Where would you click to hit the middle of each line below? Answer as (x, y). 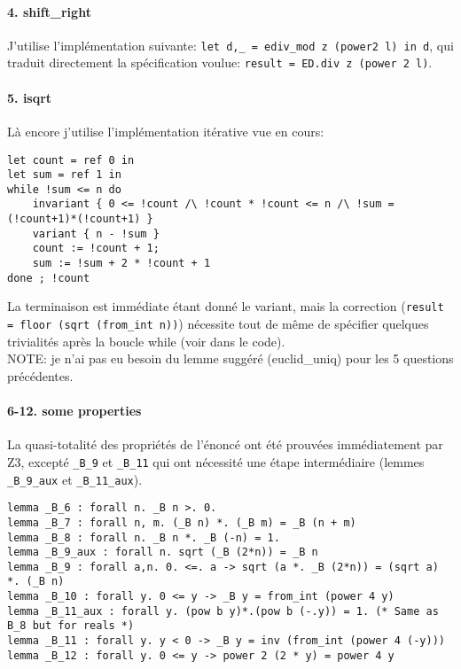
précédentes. (40, 375)
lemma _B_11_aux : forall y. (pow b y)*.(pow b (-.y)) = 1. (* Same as (223, 611)
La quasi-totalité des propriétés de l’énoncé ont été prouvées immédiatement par (225, 444)
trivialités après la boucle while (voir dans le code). (146, 341)
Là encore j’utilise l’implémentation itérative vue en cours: (166, 131)
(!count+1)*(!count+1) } (80, 219)
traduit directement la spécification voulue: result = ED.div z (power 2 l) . (220, 62)
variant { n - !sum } (96, 233)
